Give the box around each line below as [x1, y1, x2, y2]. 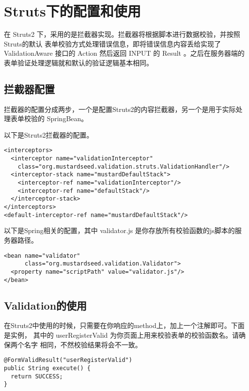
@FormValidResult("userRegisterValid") [4, 357, 132, 364]
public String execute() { [4, 364, 91, 372]
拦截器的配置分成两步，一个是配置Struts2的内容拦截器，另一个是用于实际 [4, 104, 236, 114]
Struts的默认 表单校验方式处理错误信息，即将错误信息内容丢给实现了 [4, 38, 221, 48]
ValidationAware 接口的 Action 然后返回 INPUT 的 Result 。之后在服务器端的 [4, 48, 245, 58]
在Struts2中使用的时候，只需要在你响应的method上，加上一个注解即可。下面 [4, 320, 245, 330]
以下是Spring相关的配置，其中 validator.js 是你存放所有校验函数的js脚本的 [4, 225, 235, 235]
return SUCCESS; [11, 373, 63, 380]
